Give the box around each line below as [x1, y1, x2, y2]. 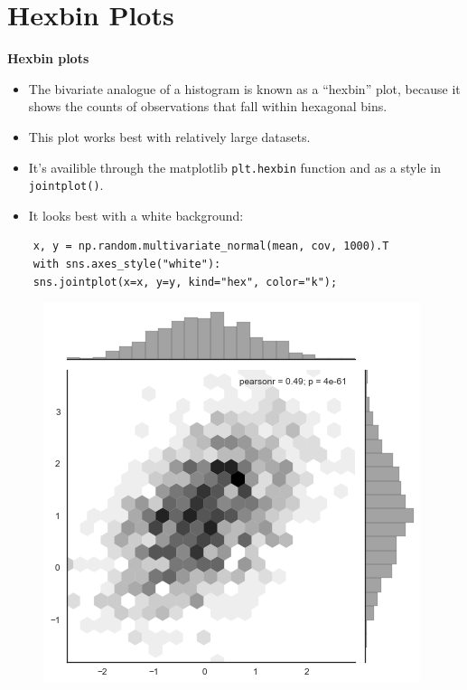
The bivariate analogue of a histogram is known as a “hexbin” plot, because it [28, 79, 461, 98]
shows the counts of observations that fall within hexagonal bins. [28, 97, 388, 116]
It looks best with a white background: [28, 205, 244, 224]
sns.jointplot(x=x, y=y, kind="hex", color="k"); [33, 275, 338, 288]
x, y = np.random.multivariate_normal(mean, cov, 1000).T [33, 240, 389, 253]
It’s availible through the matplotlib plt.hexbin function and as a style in [28, 157, 441, 176]
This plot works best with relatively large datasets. [28, 127, 311, 146]
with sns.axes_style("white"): [33, 258, 221, 270]
